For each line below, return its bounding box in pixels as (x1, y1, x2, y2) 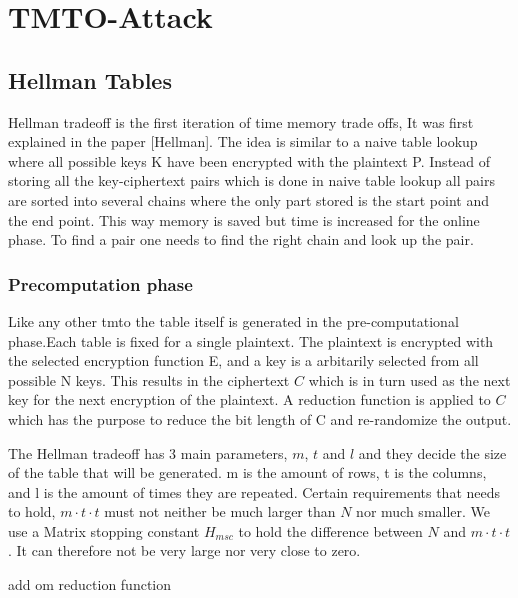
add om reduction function (8, 574, 172, 595)
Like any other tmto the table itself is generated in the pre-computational (8, 310, 459, 331)
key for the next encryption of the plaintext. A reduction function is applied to (8, 389, 491, 410)
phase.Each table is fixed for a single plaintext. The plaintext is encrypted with (8, 330, 494, 351)
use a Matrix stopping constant (8, 520, 200, 541)
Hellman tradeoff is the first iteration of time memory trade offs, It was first (8, 111, 474, 132)
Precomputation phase (8, 271, 193, 296)
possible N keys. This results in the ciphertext (8, 369, 290, 390)
